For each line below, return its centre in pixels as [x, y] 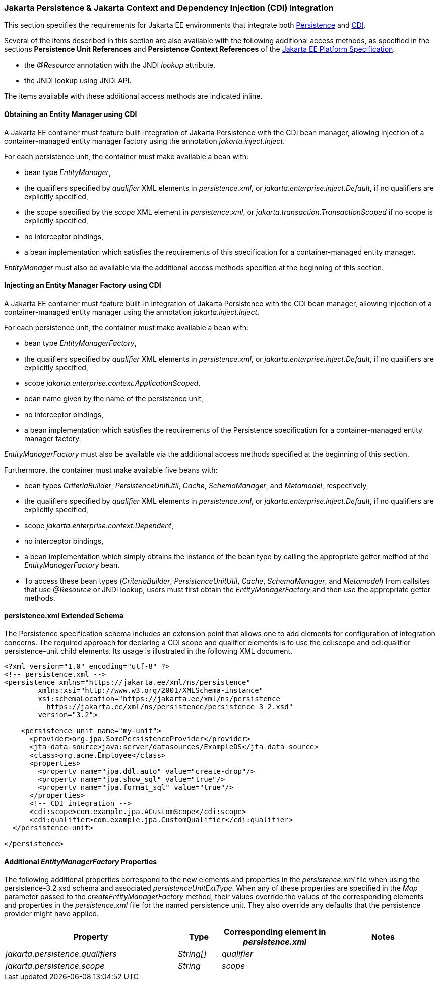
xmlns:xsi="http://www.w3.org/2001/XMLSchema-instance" [151, 691]
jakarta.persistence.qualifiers [61, 954]
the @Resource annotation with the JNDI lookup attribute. [120, 65]
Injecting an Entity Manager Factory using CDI [83, 285]
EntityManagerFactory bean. [72, 565]
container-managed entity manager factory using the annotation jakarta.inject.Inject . [145, 141]
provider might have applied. [52, 914]
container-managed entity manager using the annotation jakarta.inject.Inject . [132, 312]
